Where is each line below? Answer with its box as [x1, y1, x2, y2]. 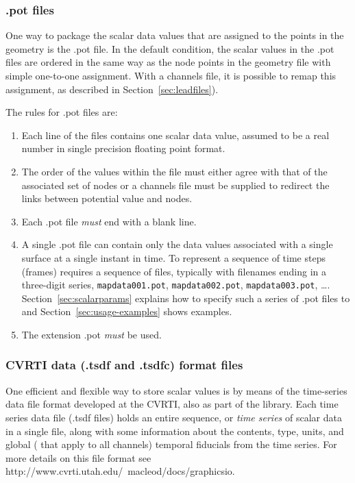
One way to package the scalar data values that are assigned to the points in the [5, 28, 344, 42]
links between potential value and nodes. [21, 191, 193, 206]
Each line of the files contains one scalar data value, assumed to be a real [21, 127, 330, 142]
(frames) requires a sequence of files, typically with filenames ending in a [21, 264, 327, 278]
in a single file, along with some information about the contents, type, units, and [5, 423, 344, 438]
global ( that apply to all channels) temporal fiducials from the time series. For [5, 437, 337, 451]
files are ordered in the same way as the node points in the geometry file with [5, 55, 331, 69]
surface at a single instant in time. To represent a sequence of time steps [21, 250, 326, 264]
